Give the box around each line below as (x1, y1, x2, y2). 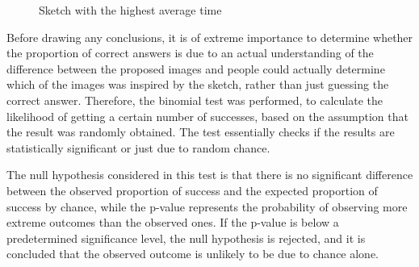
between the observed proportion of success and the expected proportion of (6, 181, 378, 198)
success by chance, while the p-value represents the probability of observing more (6, 198, 408, 215)
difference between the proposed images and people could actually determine (6, 60, 385, 77)
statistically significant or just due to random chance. (6, 139, 270, 156)
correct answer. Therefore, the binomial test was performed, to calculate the (6, 91, 383, 108)
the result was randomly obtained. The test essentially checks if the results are (6, 123, 395, 140)
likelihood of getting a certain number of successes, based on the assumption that (6, 107, 409, 124)
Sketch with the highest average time (39, 2, 222, 18)
